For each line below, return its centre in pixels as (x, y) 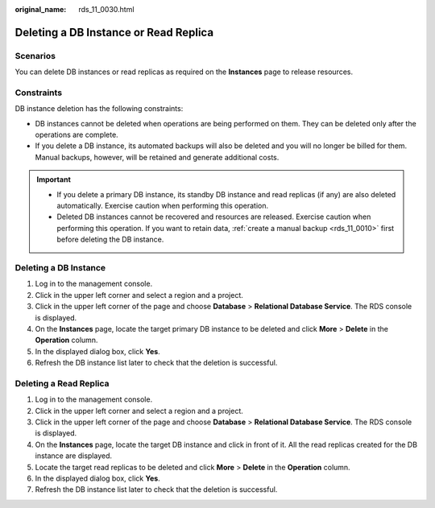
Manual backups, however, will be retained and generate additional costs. (157, 157)
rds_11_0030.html (106, 9)
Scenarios (35, 56)
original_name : (41, 9)
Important (54, 180)
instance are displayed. (74, 456)
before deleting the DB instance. (110, 240)
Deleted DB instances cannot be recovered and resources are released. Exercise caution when (214, 217)
